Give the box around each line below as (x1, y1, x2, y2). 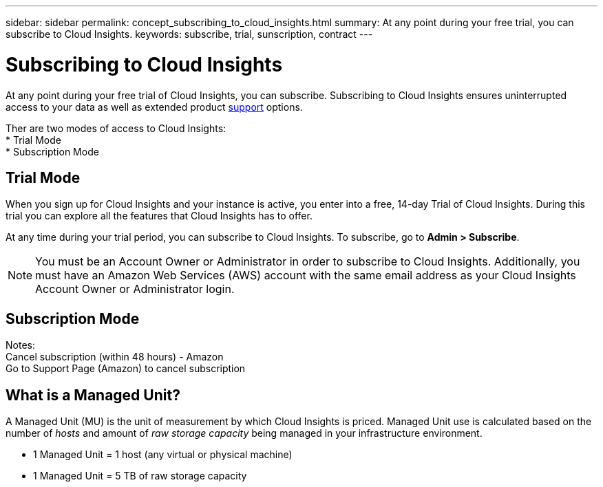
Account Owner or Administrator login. (35, 282, 235, 296)
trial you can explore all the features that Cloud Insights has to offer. (6, 210, 313, 222)
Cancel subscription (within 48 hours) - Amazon (6, 351, 224, 363)
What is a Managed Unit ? (6, 386, 180, 404)
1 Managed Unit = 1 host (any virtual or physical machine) (33, 448, 293, 461)
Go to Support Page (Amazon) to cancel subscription (6, 362, 246, 375)
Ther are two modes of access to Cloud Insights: (6, 122, 226, 134)
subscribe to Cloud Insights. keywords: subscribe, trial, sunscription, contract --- (6, 28, 373, 40)
